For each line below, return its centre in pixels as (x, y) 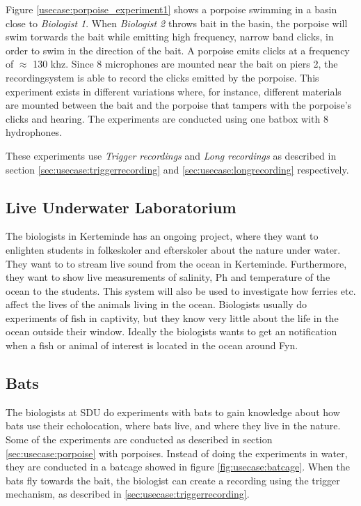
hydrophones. (34, 132)
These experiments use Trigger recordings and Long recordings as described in (171, 155)
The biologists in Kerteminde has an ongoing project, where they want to (162, 236)
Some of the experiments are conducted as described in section (139, 439)
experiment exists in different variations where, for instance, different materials (174, 91)
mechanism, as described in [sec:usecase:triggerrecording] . (128, 494)
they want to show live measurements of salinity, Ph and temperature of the (168, 277)
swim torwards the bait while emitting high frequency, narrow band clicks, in (170, 37)
